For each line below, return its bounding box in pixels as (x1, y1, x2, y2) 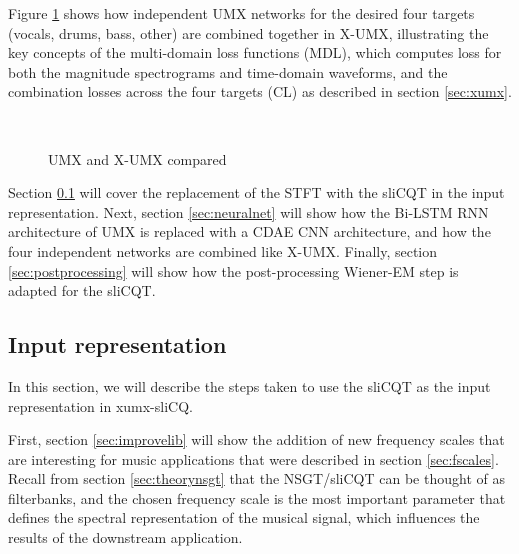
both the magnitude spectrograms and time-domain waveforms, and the (8, 61, 448, 82)
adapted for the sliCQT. (8, 280, 156, 301)
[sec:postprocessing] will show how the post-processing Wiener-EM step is (8, 260, 459, 281)
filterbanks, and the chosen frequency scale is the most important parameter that (8, 487, 506, 508)
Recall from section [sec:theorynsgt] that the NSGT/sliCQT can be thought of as (8, 468, 505, 489)
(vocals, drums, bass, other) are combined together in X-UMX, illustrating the (8, 22, 489, 43)
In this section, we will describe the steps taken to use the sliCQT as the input (8, 375, 491, 396)
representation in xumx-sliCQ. (8, 395, 193, 416)
